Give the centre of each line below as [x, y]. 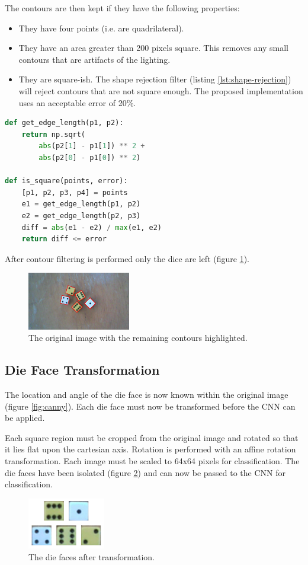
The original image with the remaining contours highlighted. [138, 338]
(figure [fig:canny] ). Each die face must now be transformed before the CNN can [150, 406]
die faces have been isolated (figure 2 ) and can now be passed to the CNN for [145, 472]
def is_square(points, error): [66, 181]
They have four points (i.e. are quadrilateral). [101, 28]
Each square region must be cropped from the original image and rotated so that [152, 437]
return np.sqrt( [54, 134]
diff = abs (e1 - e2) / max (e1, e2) [92, 227]
